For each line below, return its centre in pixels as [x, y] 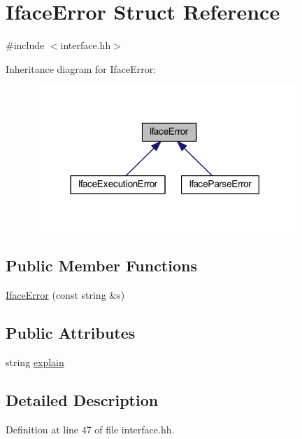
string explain [35, 362]
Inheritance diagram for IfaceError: [81, 68]
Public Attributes [71, 332]
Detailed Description [82, 399]
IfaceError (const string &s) [65, 294]
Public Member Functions [101, 265]
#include [25, 45]
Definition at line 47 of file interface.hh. [90, 429]
